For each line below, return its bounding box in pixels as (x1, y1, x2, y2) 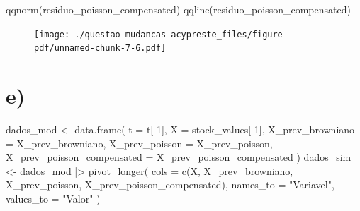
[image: (34, 29, 70, 40)
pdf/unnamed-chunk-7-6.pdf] (34, 43, 167, 54)
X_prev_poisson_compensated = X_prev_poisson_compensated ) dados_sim (6, 150, 351, 164)
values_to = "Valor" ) (6, 191, 101, 205)
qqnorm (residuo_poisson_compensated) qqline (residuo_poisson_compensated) (6, 2, 351, 16)
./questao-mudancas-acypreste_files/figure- (74, 29, 288, 40)
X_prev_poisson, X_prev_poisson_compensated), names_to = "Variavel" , (6, 177, 334, 192)
